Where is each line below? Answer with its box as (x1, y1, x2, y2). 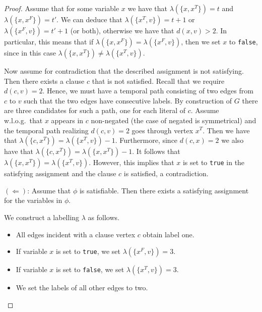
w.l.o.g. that (4, 115, 43, 125)
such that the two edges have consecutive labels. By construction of (24, 95, 232, 106)
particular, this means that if (4, 36, 94, 46)
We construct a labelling (4, 212, 80, 222)
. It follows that (132, 146, 180, 157)
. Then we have (203, 125, 250, 135)
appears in (51, 115, 84, 125)
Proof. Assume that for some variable (4, 3, 119, 13)
